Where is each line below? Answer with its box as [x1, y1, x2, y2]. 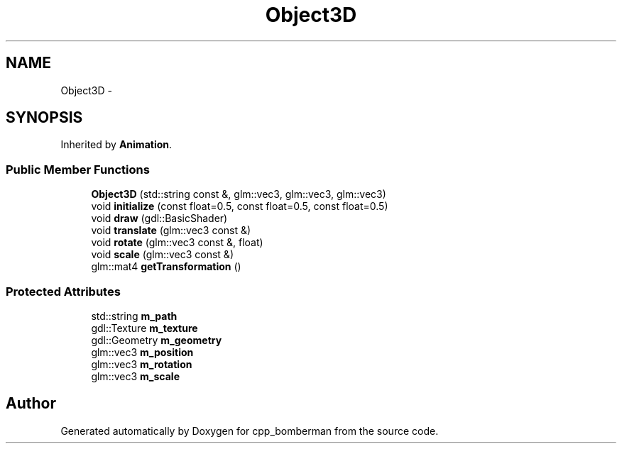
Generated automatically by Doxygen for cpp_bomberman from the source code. [60, 424, 439, 437]
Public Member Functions [6, 162, 150, 177]
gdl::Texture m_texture [91, 321, 198, 334]
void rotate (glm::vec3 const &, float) [91, 236, 263, 249]
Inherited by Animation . [60, 138, 173, 151]
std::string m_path [91, 309, 178, 322]
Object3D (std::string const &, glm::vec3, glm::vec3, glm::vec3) [91, 188, 386, 201]
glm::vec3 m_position [91, 345, 194, 358]
